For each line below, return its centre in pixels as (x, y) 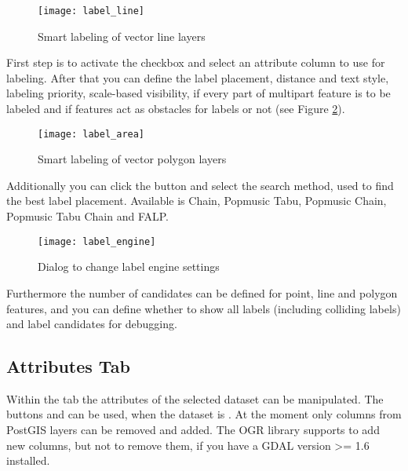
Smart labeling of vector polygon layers (132, 159)
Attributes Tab (68, 366)
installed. (28, 460)
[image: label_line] (91, 11)
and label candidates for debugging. (92, 324)
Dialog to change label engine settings (129, 267)
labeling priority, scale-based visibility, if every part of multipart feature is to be (199, 93)
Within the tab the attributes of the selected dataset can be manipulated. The (195, 398)
